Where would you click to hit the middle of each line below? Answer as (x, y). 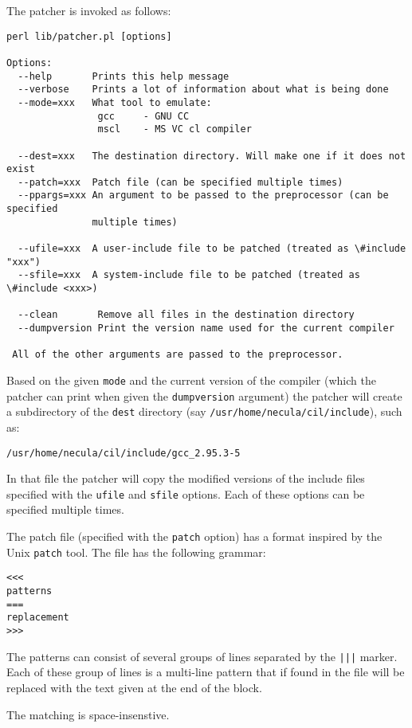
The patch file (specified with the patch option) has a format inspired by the (194, 536)
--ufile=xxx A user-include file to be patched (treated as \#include (212, 249)
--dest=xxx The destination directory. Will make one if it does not (212, 156)
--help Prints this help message (124, 76)
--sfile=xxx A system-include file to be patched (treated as (189, 275)
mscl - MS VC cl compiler (175, 129)
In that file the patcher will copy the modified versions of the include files (186, 478)
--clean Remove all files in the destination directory (186, 315)
